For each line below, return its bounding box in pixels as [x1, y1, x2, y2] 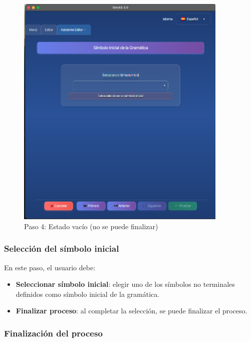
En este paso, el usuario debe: [4, 262, 96, 272]
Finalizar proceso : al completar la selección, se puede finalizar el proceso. [16, 305, 247, 316]
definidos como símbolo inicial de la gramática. [16, 288, 160, 299]
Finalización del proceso [4, 326, 103, 339]
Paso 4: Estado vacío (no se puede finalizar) [24, 221, 158, 231]
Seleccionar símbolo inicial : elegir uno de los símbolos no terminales [16, 279, 235, 289]
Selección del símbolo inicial [4, 242, 119, 255]
